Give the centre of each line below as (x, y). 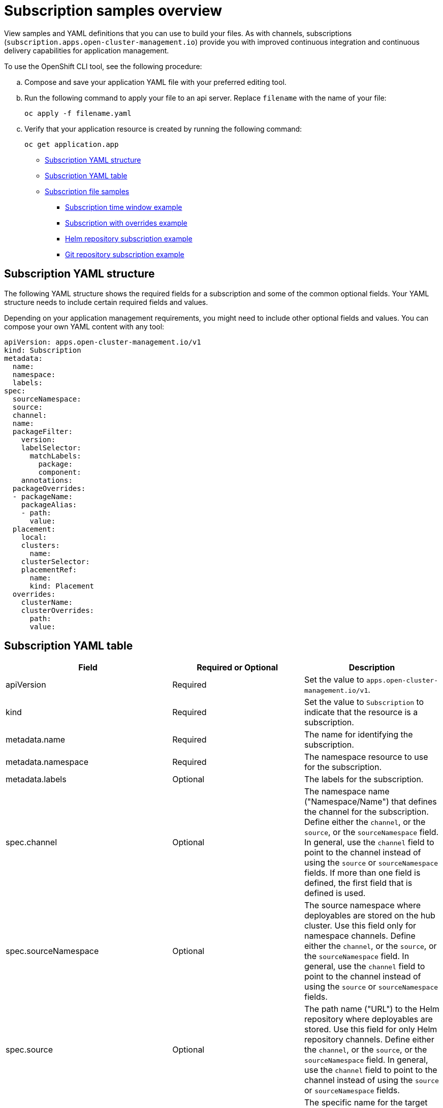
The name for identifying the (359, 735)
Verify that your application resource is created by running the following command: (163, 129)
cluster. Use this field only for (360, 926)
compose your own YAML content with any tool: (84, 326)
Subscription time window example (124, 207)
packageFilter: (42, 431)
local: (34, 537)
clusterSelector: (55, 561)
